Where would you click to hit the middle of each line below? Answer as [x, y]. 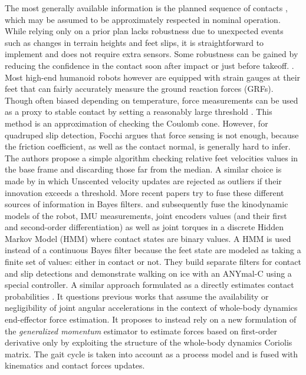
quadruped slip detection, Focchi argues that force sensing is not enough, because [152, 135]
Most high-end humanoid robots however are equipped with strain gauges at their [153, 77]
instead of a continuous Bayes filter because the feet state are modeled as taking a [153, 250]
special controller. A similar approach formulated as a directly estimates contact [149, 285]
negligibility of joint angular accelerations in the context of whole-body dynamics [151, 308]
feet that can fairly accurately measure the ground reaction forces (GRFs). [139, 89]
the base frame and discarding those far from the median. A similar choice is [143, 169]
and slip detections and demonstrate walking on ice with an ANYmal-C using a [148, 273]
